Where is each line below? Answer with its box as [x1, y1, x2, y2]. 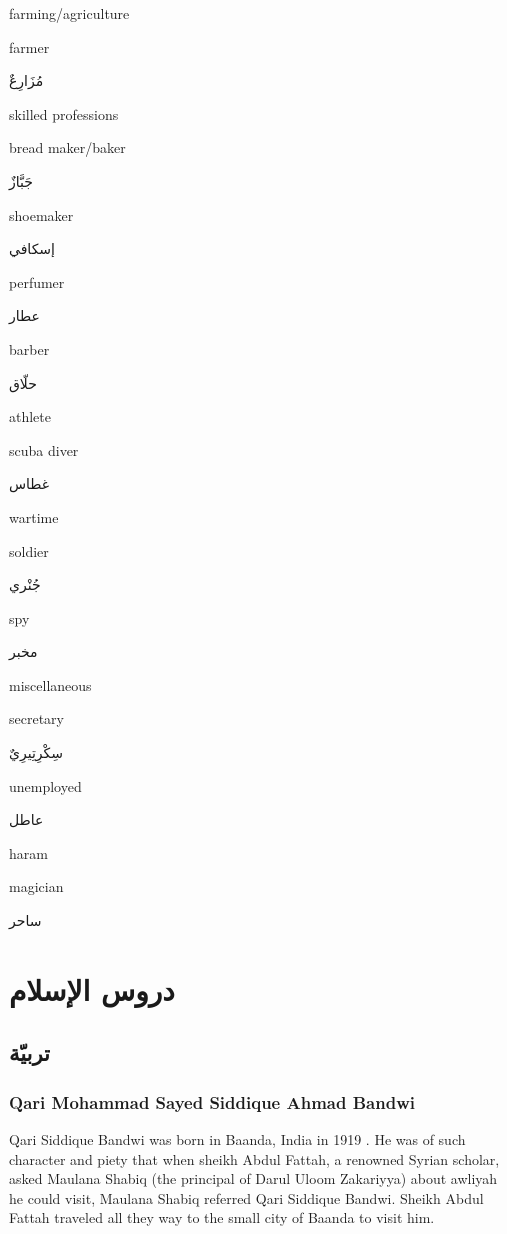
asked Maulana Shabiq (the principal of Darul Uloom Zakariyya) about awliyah [9, 1168, 498, 1189]
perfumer [9, 271, 65, 292]
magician [9, 876, 64, 897]
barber [9, 338, 50, 359]
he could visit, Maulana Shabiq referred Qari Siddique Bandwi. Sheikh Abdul [9, 1187, 484, 1208]
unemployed [9, 775, 82, 796]
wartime [9, 506, 59, 527]
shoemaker [9, 204, 74, 225]
